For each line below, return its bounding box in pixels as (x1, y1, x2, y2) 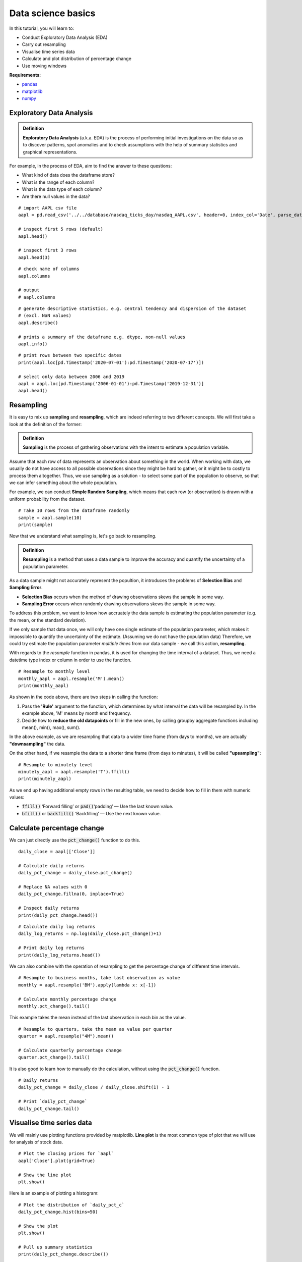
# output (18, 287, 40, 293)
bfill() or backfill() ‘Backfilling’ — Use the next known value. (22, 810, 161, 816)
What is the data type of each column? (22, 186, 103, 192)
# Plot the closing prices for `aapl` (18, 1151, 114, 1156)
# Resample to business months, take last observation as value (18, 975, 181, 981)
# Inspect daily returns (18, 905, 80, 911)
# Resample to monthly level (18, 669, 90, 674)
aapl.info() (18, 341, 48, 347)
